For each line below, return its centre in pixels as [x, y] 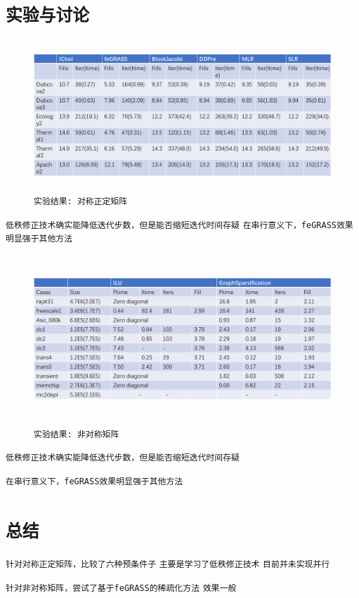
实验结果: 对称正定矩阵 [81, 202]
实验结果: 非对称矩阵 [77, 434]
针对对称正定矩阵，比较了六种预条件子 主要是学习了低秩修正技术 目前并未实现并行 [168, 564]
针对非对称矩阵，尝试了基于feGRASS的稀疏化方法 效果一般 [121, 588]
